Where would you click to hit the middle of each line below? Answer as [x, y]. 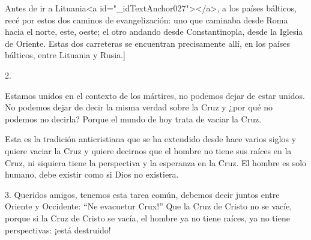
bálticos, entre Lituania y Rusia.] [65, 55]
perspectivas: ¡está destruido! [58, 229]
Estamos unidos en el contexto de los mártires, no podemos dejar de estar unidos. [155, 95]
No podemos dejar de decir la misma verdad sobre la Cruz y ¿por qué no [139, 107]
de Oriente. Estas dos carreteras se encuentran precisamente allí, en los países [148, 43]
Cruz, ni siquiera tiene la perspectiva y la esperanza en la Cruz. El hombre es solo [156, 162]
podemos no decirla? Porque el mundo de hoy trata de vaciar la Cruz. [133, 118]
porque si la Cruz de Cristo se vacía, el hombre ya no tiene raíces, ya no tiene [147, 217]
